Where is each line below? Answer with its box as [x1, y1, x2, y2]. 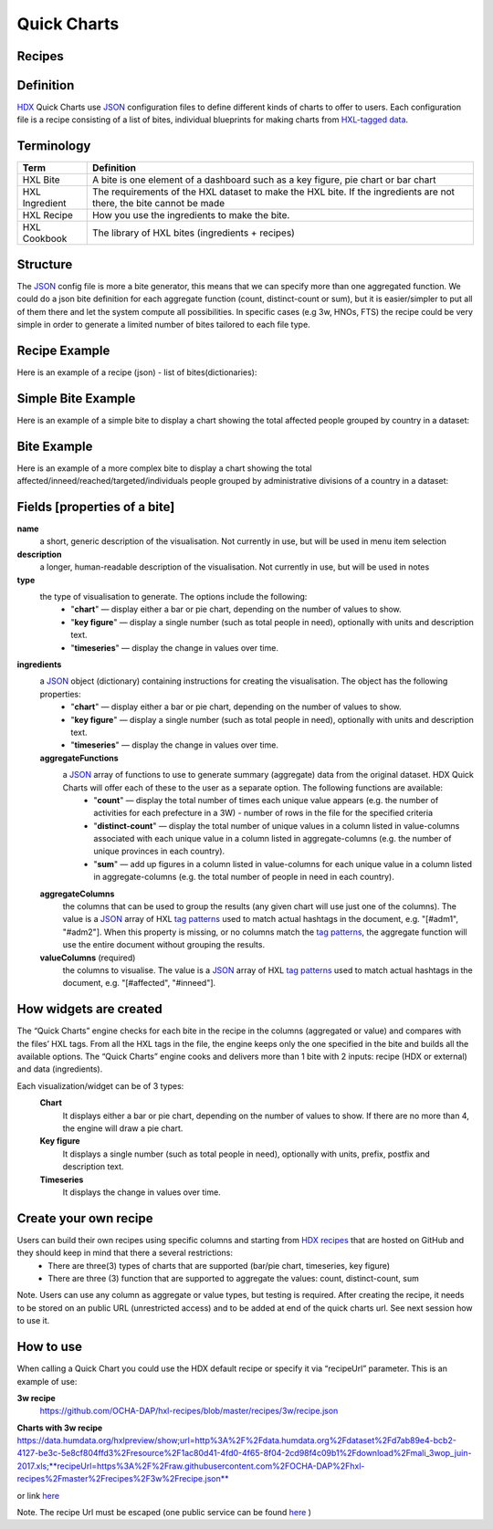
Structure [16, 257, 73, 272]
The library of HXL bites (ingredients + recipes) [91, 226, 296, 239]
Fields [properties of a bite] [16, 498, 175, 515]
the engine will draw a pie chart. [62, 1123, 184, 1134]
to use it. [16, 1315, 50, 1326]
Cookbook [22, 233, 68, 246]
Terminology [16, 138, 91, 154]
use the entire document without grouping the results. [62, 939, 265, 950]
